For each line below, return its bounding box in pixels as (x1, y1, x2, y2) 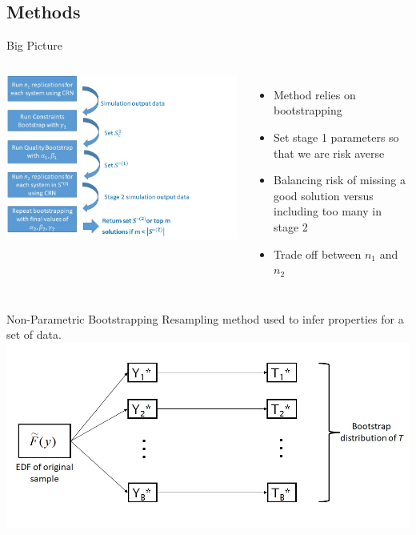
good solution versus (273, 187, 374, 203)
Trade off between (273, 245, 362, 262)
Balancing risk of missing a (273, 171, 406, 188)
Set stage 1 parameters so (273, 128, 399, 145)
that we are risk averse (273, 144, 385, 161)
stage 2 (273, 218, 308, 235)
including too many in (273, 203, 382, 219)
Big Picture (6, 37, 63, 54)
